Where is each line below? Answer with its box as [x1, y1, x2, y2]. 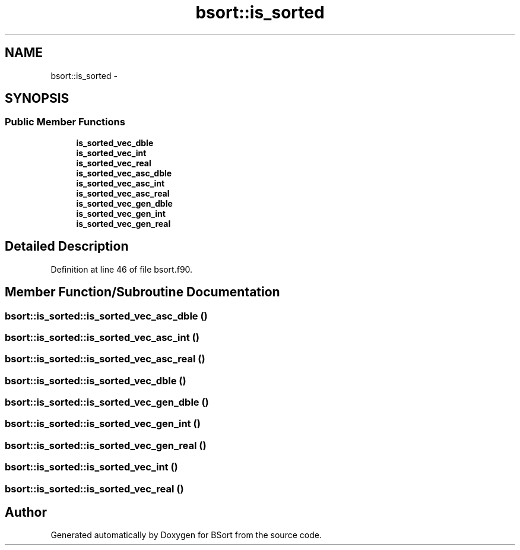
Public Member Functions [5, 116, 125, 128]
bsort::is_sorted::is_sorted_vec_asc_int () [5, 331, 199, 343]
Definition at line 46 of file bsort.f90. [50, 264, 193, 274]
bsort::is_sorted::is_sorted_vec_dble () [5, 374, 186, 387]
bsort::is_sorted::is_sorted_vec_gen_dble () [5, 396, 209, 408]
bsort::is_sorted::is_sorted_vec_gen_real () [5, 439, 207, 451]
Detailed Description [5, 239, 129, 254]
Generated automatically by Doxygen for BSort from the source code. [50, 530, 322, 540]
